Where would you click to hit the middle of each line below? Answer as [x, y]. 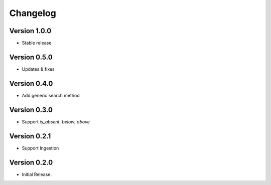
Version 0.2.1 [30, 136]
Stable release [37, 43]
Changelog [33, 13]
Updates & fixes [38, 69]
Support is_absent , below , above [56, 122]
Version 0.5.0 [31, 57]
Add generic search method [51, 95]
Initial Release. [37, 174]
